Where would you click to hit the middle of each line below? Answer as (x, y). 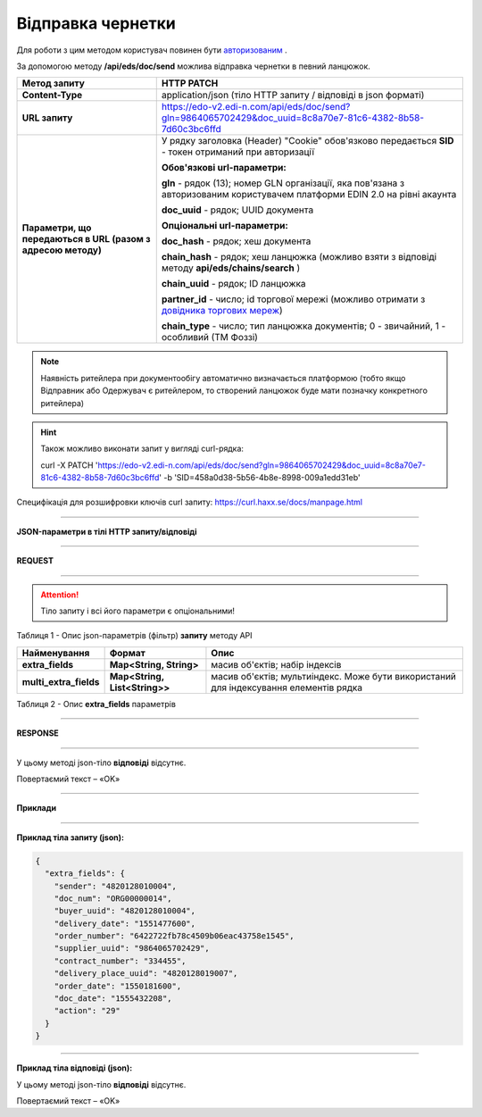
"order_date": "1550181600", (118, 986)
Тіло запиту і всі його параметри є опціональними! (138, 611)
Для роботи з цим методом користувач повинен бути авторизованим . (152, 50)
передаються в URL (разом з (86, 239)
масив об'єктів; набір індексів (276, 664)
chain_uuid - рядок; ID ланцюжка (234, 284)
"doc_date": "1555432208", (113, 999)
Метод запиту (53, 83)
